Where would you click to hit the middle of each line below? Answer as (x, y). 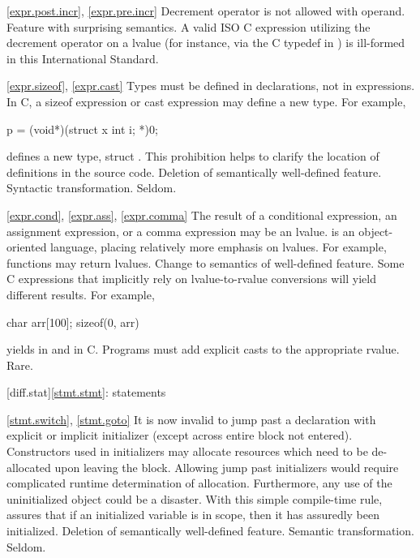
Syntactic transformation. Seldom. (92, 188)
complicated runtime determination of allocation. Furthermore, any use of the (199, 483)
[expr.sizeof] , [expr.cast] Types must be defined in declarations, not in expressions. (211, 86)
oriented (27, 247)
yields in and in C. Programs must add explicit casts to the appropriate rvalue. (203, 349)
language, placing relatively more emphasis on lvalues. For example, (219, 247)
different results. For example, (81, 294)
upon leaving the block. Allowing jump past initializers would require (227, 467)
